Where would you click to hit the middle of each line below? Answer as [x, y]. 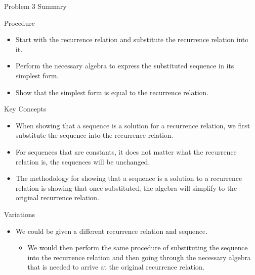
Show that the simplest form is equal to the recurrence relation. [112, 92]
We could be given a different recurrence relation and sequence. [111, 231]
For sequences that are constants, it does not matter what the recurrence [126, 151]
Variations [20, 214]
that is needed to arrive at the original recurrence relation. [116, 267]
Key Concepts [25, 109]
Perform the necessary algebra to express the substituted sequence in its [125, 66]
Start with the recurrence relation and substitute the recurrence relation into [132, 39]
